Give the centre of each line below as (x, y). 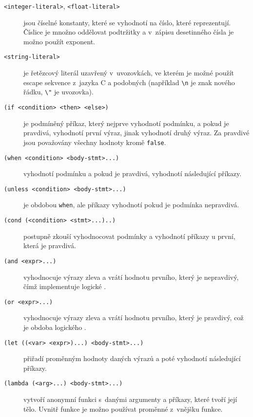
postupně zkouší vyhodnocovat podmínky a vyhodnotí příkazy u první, (129, 236)
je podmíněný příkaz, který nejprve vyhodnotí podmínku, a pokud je (126, 123)
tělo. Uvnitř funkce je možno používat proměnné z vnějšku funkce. (123, 408)
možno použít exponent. (59, 41)
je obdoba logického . (55, 327)
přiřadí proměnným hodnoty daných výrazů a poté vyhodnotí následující (132, 358)
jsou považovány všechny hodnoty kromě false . (95, 142)
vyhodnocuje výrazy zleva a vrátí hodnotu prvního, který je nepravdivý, (131, 277)
